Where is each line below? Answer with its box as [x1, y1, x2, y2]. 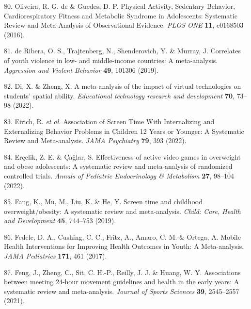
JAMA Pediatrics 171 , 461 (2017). [4, 251, 107, 261]
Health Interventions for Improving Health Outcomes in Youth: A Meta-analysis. [4, 241, 244, 251]
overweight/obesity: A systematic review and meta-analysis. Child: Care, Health [4, 206, 241, 216]
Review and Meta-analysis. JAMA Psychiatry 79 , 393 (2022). [4, 135, 187, 146]
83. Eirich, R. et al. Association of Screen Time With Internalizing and [4, 116, 215, 126]
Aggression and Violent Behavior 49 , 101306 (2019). [4, 65, 159, 75]
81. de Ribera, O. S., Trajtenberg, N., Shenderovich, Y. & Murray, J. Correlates [4, 46, 241, 56]
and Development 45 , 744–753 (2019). [4, 215, 116, 226]
